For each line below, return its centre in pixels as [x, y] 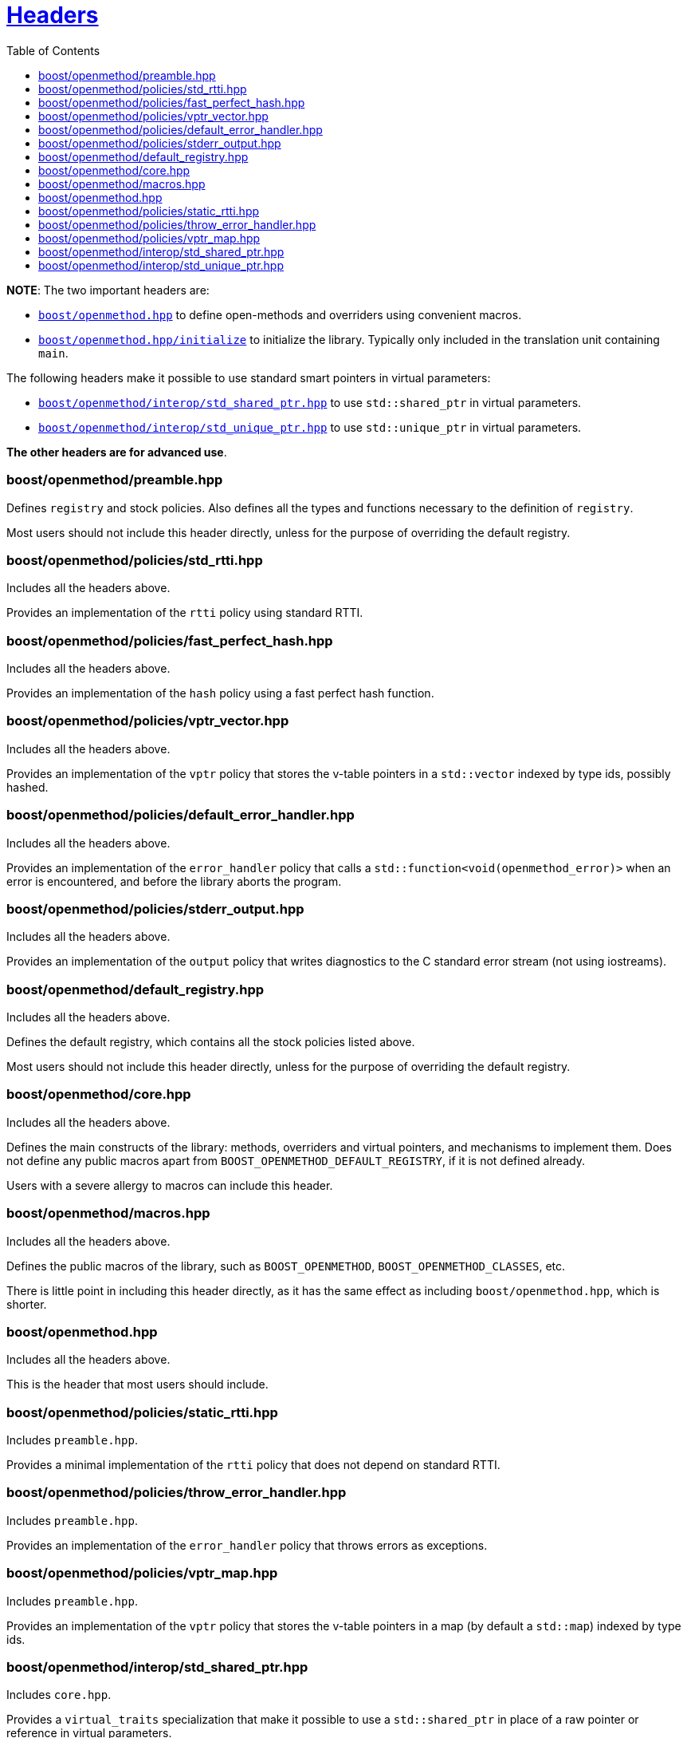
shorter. [27, 1304]
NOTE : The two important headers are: [108, 290]
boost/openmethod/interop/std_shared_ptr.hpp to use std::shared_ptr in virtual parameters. [310, 402]
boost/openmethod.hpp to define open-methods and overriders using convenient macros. [280, 314]
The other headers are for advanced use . [117, 452]
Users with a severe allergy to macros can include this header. [170, 1185]
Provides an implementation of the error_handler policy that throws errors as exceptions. [247, 1545]
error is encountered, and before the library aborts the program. [174, 881]
